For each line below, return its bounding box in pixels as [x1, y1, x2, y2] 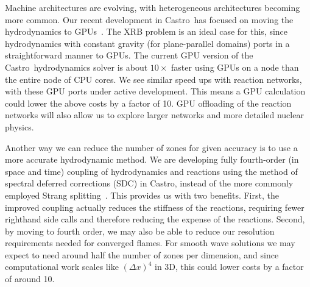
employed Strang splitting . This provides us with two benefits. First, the [5, 188, 279, 201]
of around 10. [5, 272, 55, 285]
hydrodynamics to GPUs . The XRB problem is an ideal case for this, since [5, 25, 288, 38]
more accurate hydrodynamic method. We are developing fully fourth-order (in [5, 153, 299, 166]
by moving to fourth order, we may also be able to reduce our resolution [5, 224, 275, 237]
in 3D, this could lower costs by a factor [155, 260, 304, 273]
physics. [5, 120, 34, 133]
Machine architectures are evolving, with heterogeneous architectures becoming [5, 1, 300, 13]
